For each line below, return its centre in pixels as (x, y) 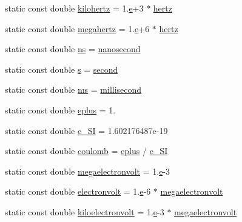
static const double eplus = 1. (60, 109)
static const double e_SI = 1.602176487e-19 (86, 130)
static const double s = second (62, 69)
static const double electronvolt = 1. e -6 (78, 191)
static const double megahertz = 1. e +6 (77, 28)
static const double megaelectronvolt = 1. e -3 (88, 171)
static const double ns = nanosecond (73, 49)
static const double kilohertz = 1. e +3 (74, 8)
